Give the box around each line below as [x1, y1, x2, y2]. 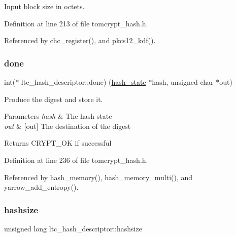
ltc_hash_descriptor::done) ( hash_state [21, 77, 146, 87]
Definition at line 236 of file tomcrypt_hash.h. [4, 154, 148, 165]
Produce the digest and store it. [4, 93, 103, 104]
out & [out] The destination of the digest [4, 120, 131, 131]
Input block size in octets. [4, 1, 85, 11]
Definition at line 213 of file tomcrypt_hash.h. [4, 18, 148, 28]
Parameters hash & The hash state [4, 111, 112, 121]
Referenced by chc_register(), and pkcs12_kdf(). [4, 35, 156, 46]
